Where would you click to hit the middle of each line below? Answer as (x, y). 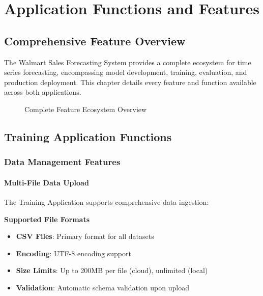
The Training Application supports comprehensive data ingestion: (107, 201)
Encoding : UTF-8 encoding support (74, 253)
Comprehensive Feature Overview (95, 41)
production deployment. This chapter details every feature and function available (130, 82)
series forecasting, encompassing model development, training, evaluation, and (126, 72)
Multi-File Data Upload (47, 182)
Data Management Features (62, 162)
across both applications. (43, 92)
